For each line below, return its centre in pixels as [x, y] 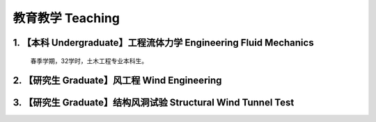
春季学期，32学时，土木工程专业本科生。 [89, 61]
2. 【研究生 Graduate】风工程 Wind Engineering [117, 81]
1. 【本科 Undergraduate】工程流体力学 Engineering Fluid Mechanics [163, 43]
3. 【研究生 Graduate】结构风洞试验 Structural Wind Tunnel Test [154, 103]
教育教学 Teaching [66, 18]
